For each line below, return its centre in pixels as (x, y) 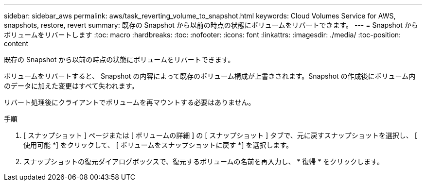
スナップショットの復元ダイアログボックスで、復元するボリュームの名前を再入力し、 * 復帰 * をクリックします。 (204, 161)
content (16, 43)
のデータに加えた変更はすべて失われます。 (71, 86)
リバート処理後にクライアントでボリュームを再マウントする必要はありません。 (130, 102)
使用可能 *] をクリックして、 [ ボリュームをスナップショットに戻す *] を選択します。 (158, 145)
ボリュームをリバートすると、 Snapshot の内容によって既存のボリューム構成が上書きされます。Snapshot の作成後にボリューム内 (210, 76)
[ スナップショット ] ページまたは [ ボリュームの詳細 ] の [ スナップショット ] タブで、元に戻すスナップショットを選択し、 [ (220, 135)
